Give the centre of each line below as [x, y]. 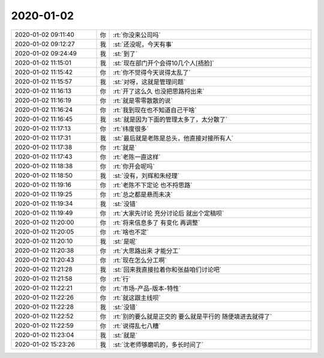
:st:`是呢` [125, 241]
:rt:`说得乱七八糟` [137, 326]
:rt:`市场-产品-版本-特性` [147, 288]
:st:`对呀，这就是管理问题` [149, 82]
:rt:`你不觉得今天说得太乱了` [152, 72]
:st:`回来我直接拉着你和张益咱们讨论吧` [167, 269]
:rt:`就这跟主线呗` [137, 297]
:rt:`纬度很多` [131, 129]
